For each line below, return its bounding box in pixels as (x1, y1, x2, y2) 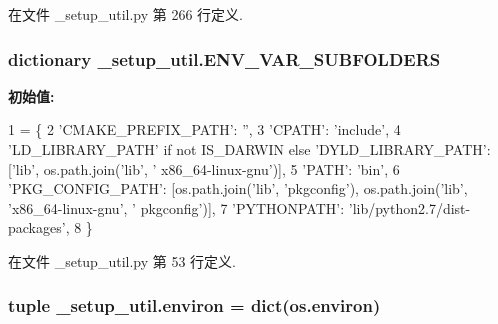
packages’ (8, 217, 66, 238)
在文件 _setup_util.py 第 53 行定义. (8, 250, 236, 271)
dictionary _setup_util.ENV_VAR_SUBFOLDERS (8, 46, 441, 71)
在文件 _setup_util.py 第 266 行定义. (8, 4, 243, 24)
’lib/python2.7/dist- (348, 197, 471, 218)
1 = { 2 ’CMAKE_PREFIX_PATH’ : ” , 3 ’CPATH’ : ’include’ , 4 (8, 119, 401, 140)
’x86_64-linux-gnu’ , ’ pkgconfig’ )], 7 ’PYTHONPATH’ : (8, 197, 345, 218)
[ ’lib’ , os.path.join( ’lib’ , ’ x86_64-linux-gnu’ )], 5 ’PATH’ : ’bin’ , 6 (8, 158, 400, 179)
